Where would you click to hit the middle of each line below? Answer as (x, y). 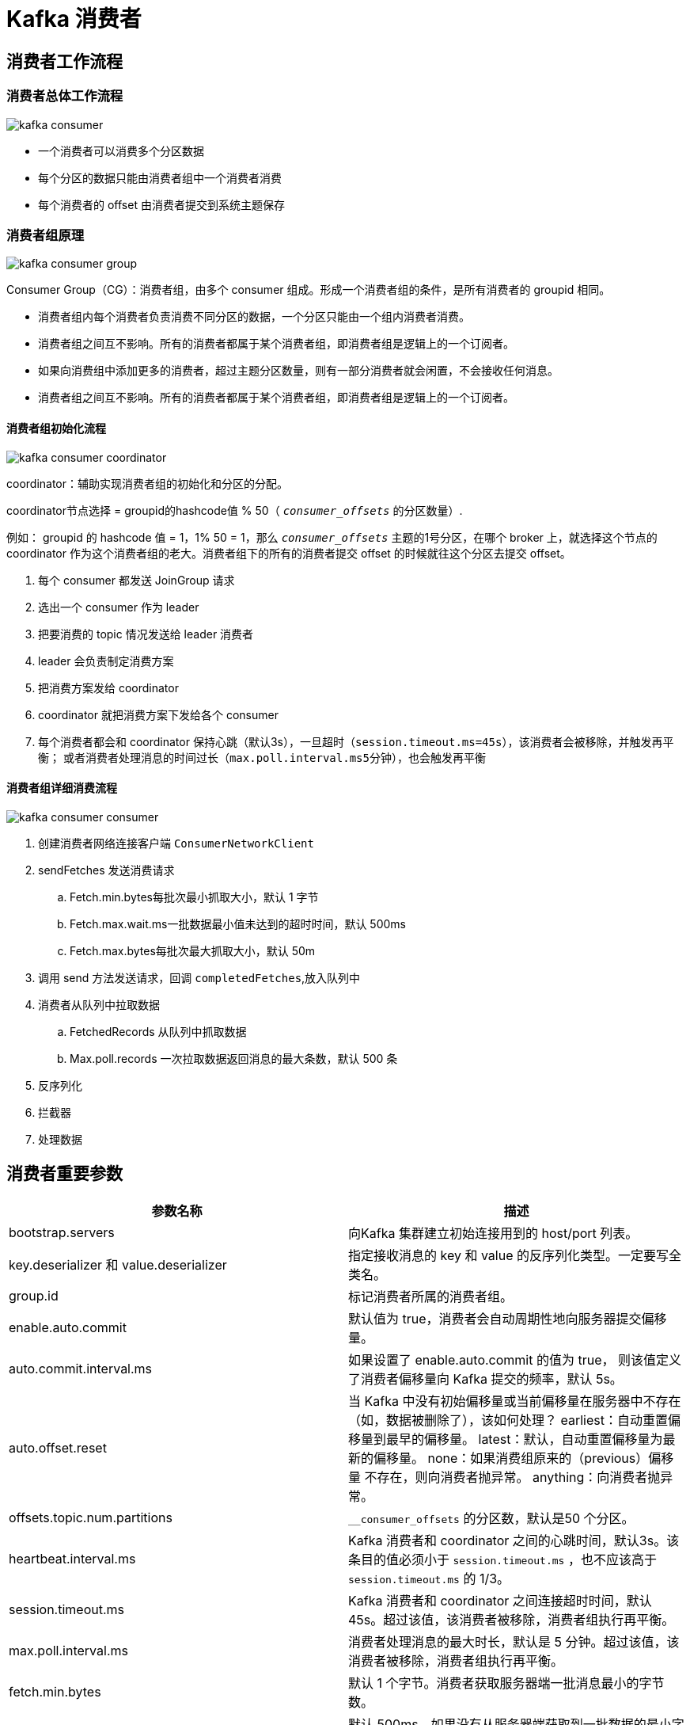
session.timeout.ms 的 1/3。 (429, 1578)
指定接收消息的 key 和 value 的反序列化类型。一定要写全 (515, 1255)
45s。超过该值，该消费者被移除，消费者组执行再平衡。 (512, 1619)
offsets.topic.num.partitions (91, 1517)
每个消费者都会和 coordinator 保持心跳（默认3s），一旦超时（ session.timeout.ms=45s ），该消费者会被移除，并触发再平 (356, 741)
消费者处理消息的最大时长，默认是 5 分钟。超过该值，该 (514, 1641)
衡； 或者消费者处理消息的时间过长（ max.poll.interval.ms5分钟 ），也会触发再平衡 (262, 757)
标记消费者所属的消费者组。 (431, 1296)
